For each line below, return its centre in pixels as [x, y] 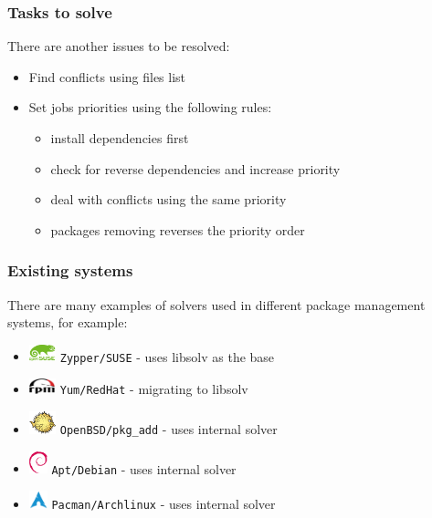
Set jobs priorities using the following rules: [150, 107]
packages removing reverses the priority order [178, 229]
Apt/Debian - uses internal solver [144, 468]
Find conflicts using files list [107, 76]
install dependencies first [120, 138]
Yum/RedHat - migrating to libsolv [154, 389]
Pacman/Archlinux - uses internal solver [163, 504]
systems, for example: [68, 322]
